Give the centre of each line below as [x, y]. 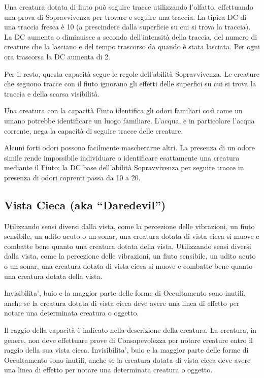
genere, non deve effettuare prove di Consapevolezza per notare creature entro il [128, 340]
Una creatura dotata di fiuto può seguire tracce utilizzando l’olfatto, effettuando [129, 7]
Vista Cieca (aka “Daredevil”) [85, 204]
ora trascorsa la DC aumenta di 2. [57, 56]
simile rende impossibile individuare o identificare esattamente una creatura [122, 157]
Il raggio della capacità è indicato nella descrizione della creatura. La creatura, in [130, 330]
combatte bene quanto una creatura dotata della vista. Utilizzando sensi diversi [128, 246]
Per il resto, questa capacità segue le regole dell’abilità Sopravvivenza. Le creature [132, 73]
